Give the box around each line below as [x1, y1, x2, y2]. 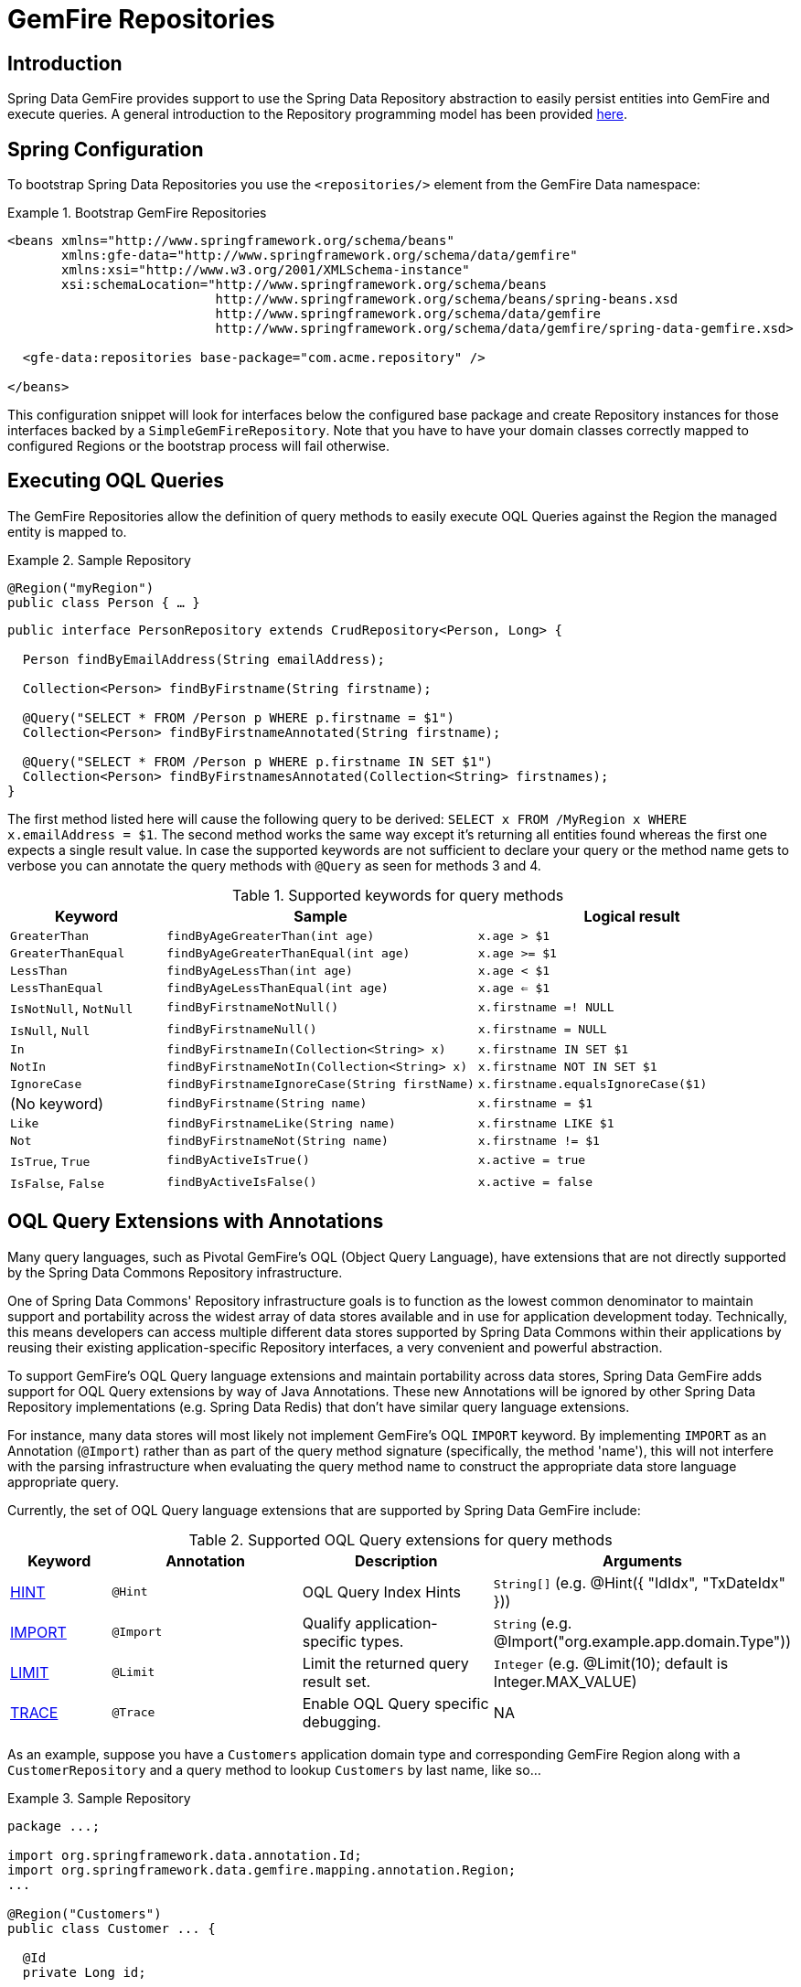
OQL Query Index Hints [302, 1582, 462, 1601]
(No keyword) [10, 1094, 104, 1113]
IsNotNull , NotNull [10, 998, 133, 1017]
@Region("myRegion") [7, 580, 155, 595]
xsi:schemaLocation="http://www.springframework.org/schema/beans [61, 277, 548, 293]
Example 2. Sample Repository [7, 551, 191, 568]
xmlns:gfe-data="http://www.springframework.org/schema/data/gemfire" [61, 248, 578, 263]
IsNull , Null [10, 1020, 91, 1039]
